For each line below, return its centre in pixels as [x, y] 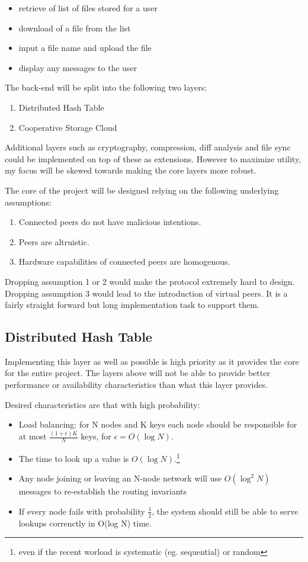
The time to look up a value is [74, 458]
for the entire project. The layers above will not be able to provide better [137, 373]
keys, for [96, 436]
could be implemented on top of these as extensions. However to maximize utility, [153, 158]
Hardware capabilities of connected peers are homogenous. [124, 261]
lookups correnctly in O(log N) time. [85, 523]
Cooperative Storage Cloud [68, 127]
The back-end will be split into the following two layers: [106, 87]
